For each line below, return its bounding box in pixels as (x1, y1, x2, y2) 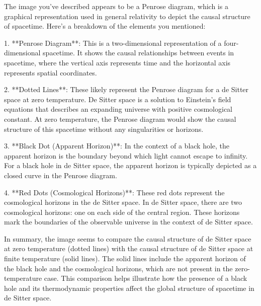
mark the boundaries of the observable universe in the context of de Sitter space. (4, 216, 253, 227)
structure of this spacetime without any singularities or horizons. (4, 123, 204, 134)
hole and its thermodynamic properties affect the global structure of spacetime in (4, 282, 254, 293)
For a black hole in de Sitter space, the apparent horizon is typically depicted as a (4, 160, 257, 171)
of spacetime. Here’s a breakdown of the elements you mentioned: (4, 21, 206, 31)
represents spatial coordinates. (4, 67, 97, 78)
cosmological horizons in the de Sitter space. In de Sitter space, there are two (4, 197, 242, 207)
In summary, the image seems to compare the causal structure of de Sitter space (4, 233, 251, 244)
